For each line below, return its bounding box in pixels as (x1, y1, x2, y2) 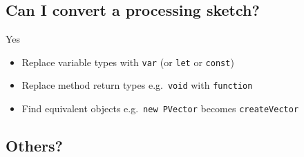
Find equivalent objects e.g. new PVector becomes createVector (21, 101, 299, 116)
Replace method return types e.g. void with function (21, 78, 253, 92)
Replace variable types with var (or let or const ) (21, 54, 234, 69)
